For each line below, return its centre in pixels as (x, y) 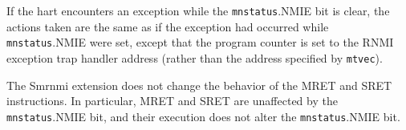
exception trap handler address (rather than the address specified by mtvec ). (195, 57)
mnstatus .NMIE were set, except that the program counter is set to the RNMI (200, 42)
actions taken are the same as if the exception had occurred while (168, 26)
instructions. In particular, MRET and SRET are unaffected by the (172, 101)
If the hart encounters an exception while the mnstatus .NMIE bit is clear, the (198, 10)
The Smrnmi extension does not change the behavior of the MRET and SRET (199, 85)
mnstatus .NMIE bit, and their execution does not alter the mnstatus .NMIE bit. (203, 116)
